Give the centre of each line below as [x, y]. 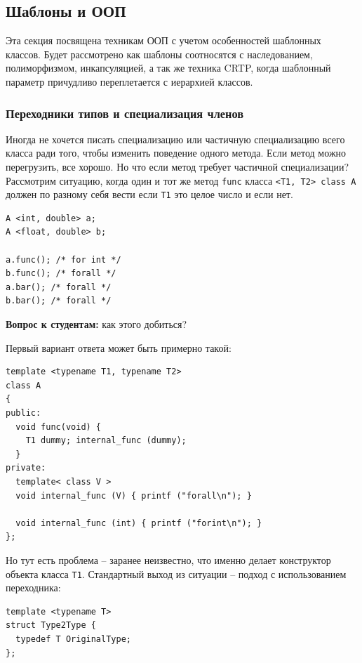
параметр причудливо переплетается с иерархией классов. [129, 81]
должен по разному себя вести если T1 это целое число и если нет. [149, 194]
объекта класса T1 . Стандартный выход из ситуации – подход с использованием [176, 573]
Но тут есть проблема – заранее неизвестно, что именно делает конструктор [168, 559]
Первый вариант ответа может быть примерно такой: [119, 347]
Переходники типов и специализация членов [125, 113]
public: [24, 413]
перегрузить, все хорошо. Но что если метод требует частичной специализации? [177, 166]
